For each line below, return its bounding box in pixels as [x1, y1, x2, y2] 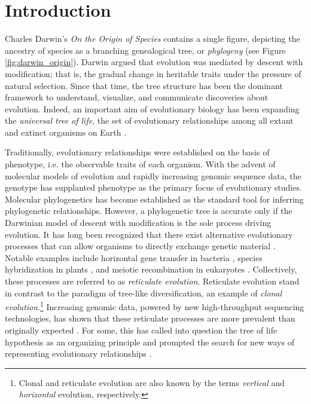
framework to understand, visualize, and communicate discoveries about [5, 91, 269, 103]
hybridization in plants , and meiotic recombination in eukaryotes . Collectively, [5, 263, 297, 276]
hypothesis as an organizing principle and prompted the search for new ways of [5, 335, 294, 348]
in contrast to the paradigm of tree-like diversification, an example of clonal [5, 286, 282, 299]
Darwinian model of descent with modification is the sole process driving [5, 216, 272, 229]
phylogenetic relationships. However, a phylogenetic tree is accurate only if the [5, 204, 292, 217]
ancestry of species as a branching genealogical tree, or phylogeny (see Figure [5, 44, 286, 56]
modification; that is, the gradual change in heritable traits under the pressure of [5, 67, 301, 79]
